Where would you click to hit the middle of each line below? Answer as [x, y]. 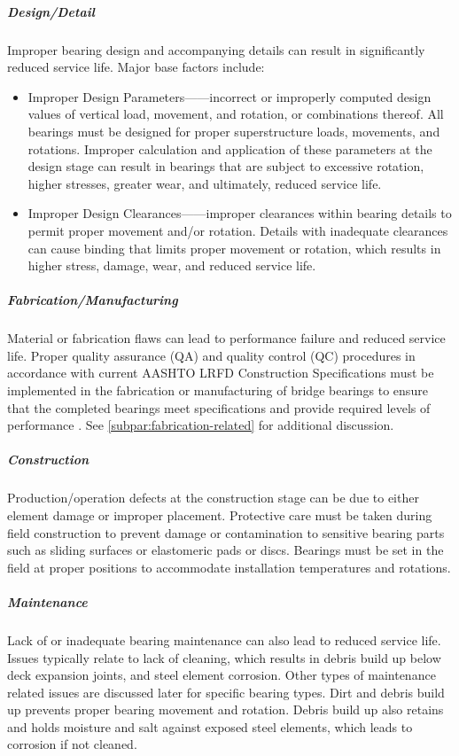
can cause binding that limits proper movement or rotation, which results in [234, 248]
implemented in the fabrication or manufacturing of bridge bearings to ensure [218, 390]
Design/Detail [51, 11]
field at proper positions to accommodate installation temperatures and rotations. [229, 567]
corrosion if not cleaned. [72, 744]
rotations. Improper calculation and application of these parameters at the [230, 148]
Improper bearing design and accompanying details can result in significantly [216, 49]
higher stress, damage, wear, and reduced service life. [172, 265]
